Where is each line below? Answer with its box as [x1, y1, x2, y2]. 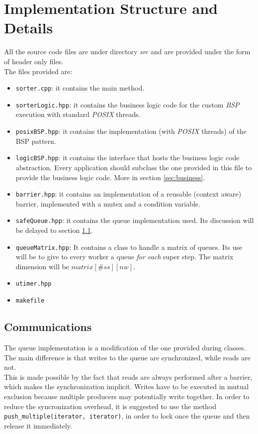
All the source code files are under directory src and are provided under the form [4, 46, 251, 57]
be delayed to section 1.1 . [15, 225, 93, 235]
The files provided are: [4, 66, 73, 76]
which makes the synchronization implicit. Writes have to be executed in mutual [4, 381, 249, 392]
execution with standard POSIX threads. [15, 109, 141, 119]
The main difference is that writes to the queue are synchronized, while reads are [4, 352, 251, 362]
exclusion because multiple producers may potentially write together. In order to [4, 391, 250, 401]
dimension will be [15, 261, 69, 271]
